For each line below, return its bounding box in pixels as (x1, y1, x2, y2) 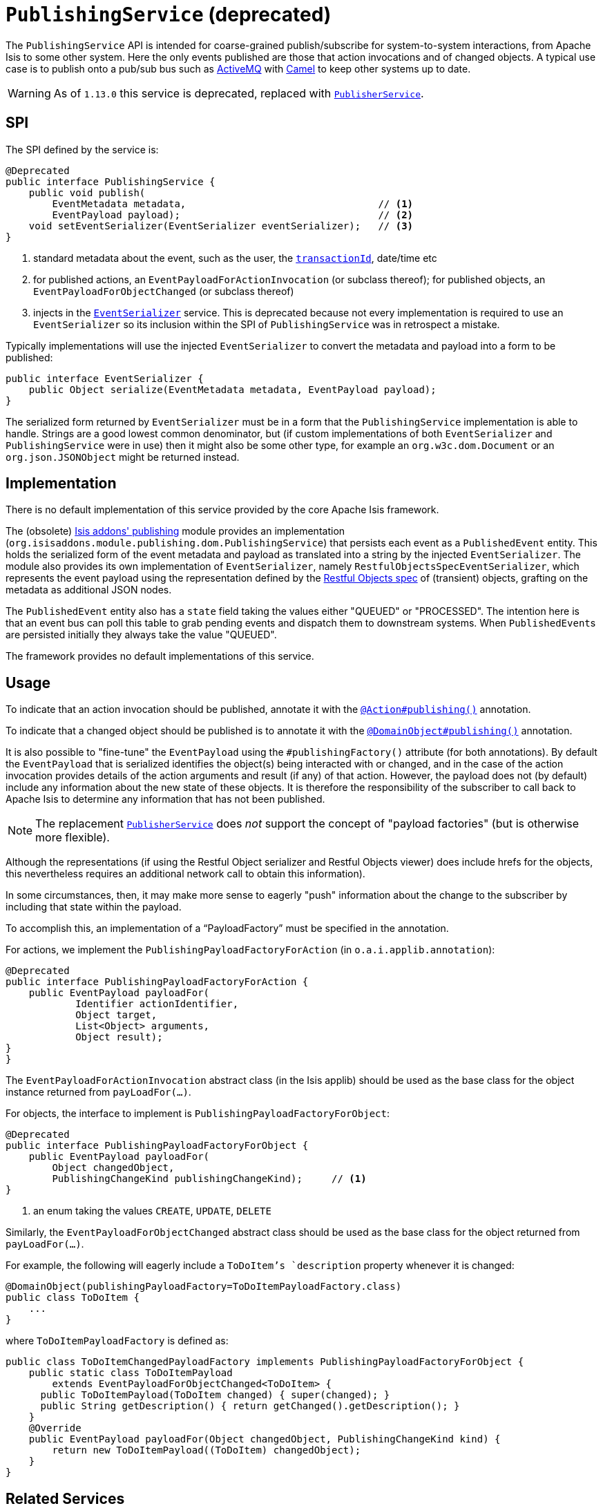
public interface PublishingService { (6, 175, 216, 187)
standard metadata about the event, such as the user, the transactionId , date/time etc (33, 251, 437, 264)
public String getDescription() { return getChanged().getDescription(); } (40, 1400, 460, 1412)
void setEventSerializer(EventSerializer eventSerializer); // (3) (28, 220, 414, 231)
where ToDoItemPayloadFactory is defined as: (6, 1335, 229, 1347)
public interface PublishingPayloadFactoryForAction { (6, 976, 309, 988)
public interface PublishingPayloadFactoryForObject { (6, 1140, 309, 1152)
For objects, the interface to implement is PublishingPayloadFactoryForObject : (6, 1107, 390, 1120)
